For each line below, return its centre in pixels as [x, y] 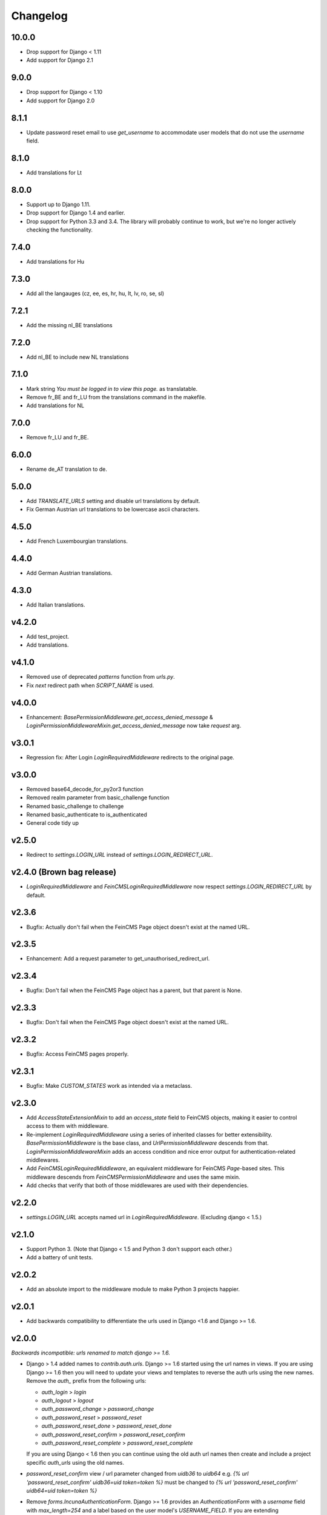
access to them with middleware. [68, 1126]
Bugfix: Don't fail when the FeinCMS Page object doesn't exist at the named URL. [128, 1022]
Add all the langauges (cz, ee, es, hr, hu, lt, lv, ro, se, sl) [95, 293]
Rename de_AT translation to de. [67, 469]
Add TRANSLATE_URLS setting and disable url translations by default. [113, 501]
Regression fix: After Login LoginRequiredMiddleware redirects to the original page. [130, 757]
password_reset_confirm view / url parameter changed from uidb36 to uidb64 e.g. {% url [137, 1474]
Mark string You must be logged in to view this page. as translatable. [112, 388]
